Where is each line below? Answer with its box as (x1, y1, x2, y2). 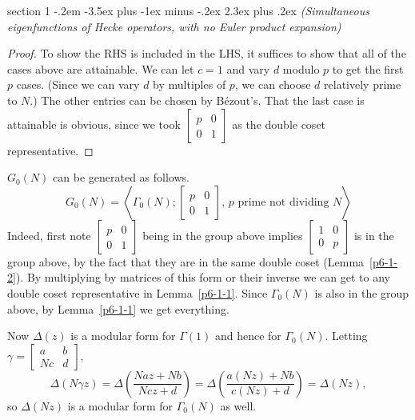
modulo (282, 60, 320, 77)
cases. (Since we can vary (16, 76, 140, 93)
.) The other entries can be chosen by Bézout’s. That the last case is (30, 91, 365, 108)
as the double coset (232, 115, 326, 132)
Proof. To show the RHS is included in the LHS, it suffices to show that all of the (7, 45, 406, 62)
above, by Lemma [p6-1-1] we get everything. (7, 300, 229, 317)
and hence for (214, 327, 281, 344)
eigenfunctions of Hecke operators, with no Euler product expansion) (7, 18, 341, 34)
